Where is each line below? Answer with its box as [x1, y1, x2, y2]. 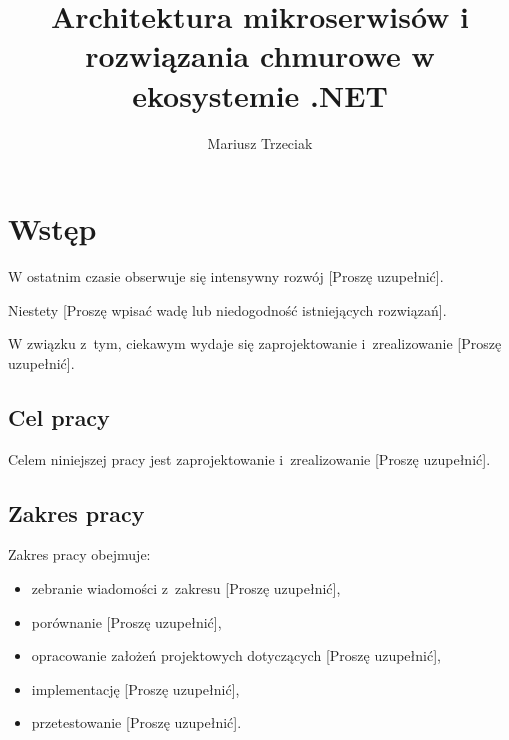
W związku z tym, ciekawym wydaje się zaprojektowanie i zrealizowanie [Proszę [8, 333, 502, 354]
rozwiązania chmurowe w [85, 35, 435, 76]
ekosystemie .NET [132, 74, 388, 115]
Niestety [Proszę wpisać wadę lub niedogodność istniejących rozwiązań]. [8, 299, 447, 320]
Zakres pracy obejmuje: [8, 544, 151, 565]
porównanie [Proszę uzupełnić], [31, 611, 222, 632]
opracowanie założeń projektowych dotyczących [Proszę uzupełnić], [31, 645, 441, 666]
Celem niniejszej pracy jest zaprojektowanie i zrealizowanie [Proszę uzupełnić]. [8, 448, 491, 469]
